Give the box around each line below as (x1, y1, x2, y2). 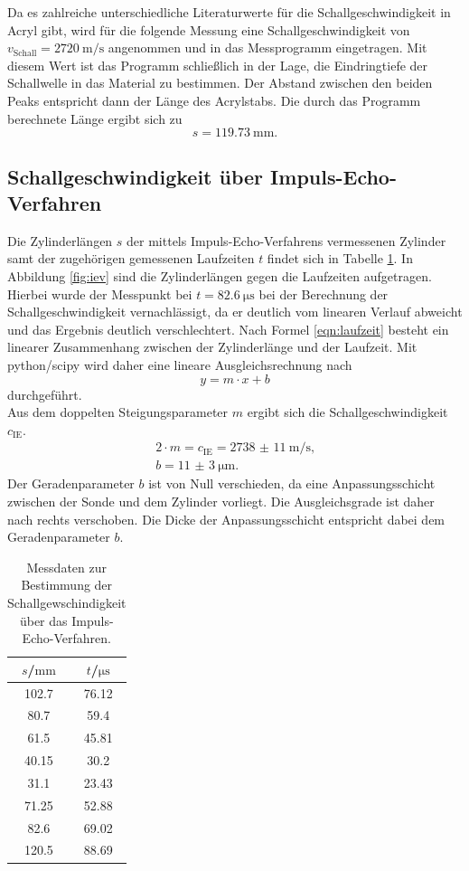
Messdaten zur (26, 557, 107, 576)
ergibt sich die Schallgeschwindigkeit (247, 402, 448, 421)
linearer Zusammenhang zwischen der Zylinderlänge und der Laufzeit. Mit (7, 337, 417, 356)
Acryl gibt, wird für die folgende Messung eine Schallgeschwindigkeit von (7, 20, 410, 39)
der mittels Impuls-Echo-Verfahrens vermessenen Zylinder (127, 231, 446, 250)
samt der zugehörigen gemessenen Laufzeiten (7, 249, 255, 268)
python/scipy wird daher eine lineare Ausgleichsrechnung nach (7, 355, 352, 374)
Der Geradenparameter (7, 474, 135, 493)
